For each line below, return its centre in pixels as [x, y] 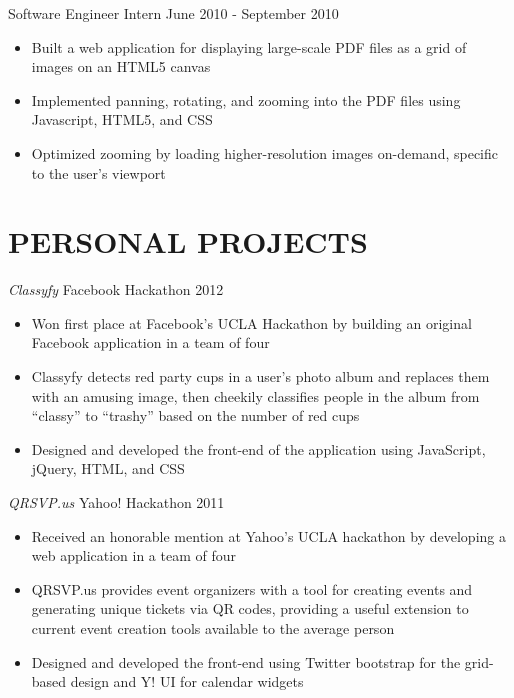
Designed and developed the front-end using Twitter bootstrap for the [246, 661]
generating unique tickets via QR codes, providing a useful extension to [250, 608]
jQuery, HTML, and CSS [108, 468]
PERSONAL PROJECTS [188, 241]
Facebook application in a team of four [150, 342]
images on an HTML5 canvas [121, 66]
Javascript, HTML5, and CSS [122, 119]
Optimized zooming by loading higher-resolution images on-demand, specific [265, 152]
